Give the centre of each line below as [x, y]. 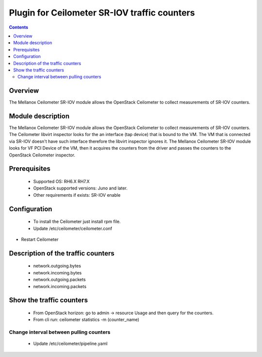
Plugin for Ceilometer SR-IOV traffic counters [102, 13]
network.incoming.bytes [57, 272]
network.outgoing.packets [59, 280]
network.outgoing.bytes [57, 266]
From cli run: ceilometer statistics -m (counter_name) [86, 320]
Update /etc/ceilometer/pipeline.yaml [70, 344]
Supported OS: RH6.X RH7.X [61, 182]
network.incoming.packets [60, 286]
